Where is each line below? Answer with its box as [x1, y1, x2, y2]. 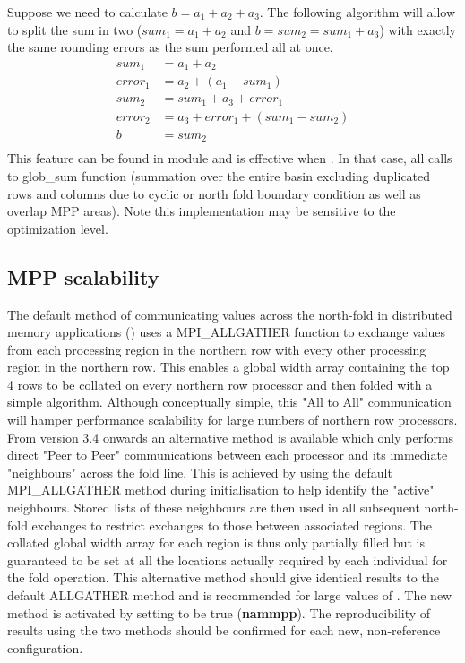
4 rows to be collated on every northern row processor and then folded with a [7, 375, 433, 393]
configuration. [7, 638, 83, 657]
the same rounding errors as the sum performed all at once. [7, 38, 333, 56]
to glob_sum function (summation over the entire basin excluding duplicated [7, 166, 431, 185]
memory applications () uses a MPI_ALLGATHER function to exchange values [7, 323, 446, 341]
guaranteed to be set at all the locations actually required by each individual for [7, 550, 448, 569]
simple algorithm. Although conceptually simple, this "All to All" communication [7, 392, 452, 411]
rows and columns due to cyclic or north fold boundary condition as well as [7, 184, 421, 202]
